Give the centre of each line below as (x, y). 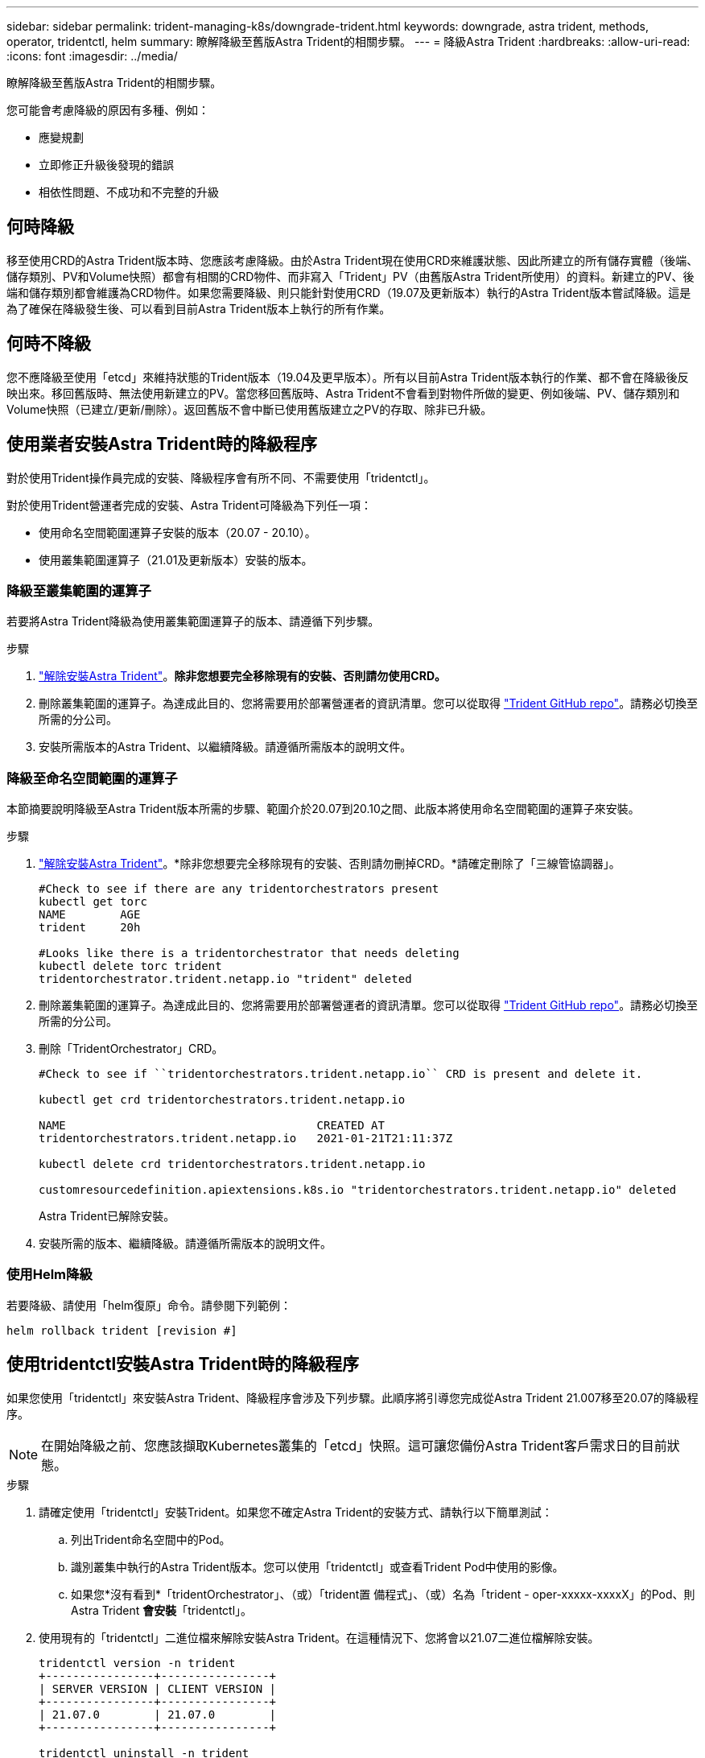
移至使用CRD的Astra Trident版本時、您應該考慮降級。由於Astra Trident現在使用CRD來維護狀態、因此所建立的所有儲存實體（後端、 (352, 260)
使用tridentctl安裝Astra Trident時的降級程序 (183, 1364)
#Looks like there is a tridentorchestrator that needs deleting (249, 953)
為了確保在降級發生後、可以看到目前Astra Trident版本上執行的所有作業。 (199, 308)
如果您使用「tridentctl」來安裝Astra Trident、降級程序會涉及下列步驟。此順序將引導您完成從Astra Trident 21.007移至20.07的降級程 (352, 1397)
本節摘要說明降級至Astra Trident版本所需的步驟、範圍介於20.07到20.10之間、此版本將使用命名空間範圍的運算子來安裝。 (323, 809)
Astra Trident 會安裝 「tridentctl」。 (162, 1610)
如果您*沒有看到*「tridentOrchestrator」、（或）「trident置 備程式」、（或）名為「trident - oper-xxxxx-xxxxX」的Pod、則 (383, 1594)
